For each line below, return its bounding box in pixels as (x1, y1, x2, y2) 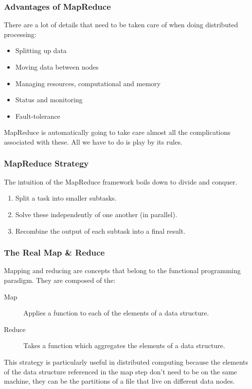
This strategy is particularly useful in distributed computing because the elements (4, 356, 248, 367)
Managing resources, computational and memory (15, 78, 161, 88)
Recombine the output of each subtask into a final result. (15, 225, 186, 236)
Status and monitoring (15, 94, 83, 105)
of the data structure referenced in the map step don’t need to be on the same (4, 366, 237, 376)
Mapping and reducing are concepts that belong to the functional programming (4, 265, 241, 276)
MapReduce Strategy (4, 157, 89, 169)
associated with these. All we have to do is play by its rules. (4, 136, 182, 147)
